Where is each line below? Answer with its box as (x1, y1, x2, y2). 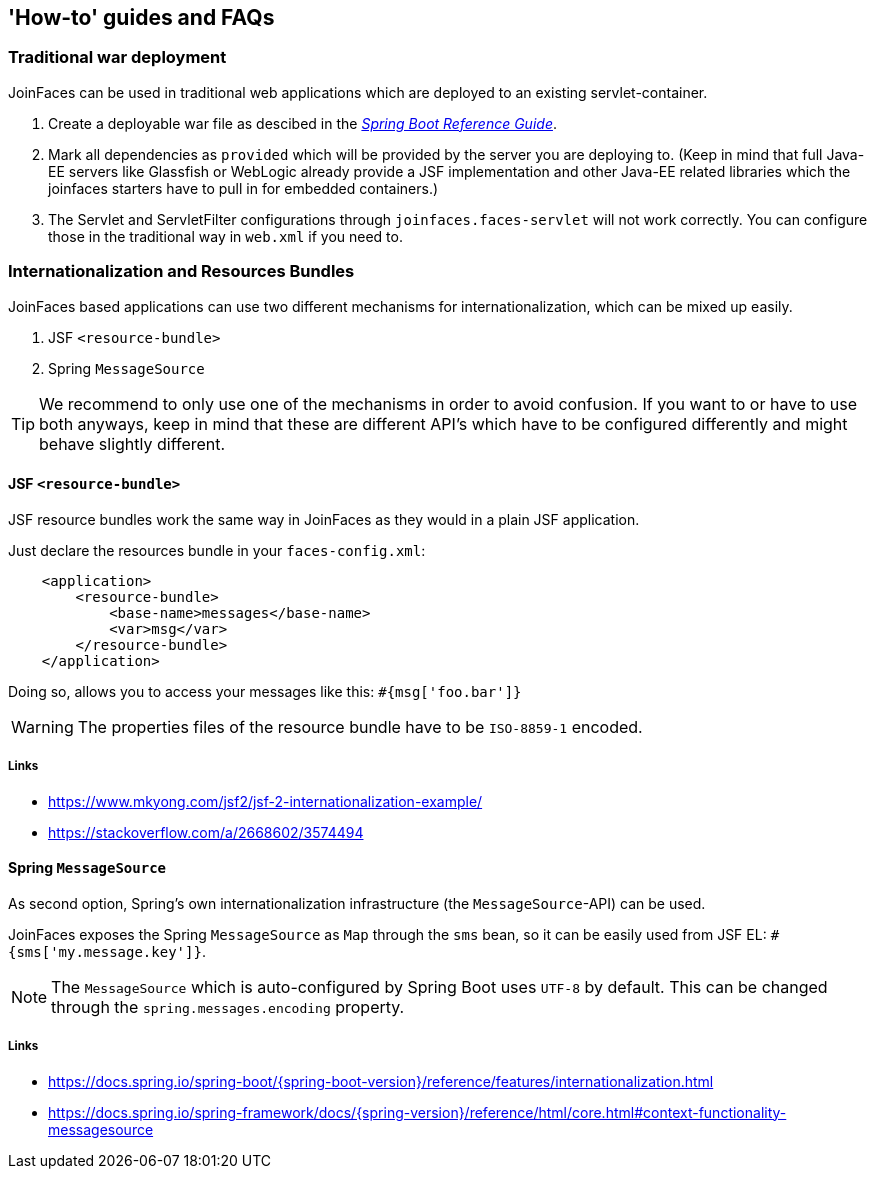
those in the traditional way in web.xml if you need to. (48, 227, 403, 245)
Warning (11, 716, 74, 737)
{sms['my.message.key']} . (8, 942, 206, 960)
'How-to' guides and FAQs (8, 5, 275, 30)
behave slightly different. (39, 433, 226, 454)
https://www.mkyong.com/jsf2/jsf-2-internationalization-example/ (48, 792, 483, 810)
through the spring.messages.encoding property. (51, 996, 405, 1017)
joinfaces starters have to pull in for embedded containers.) (48, 179, 439, 197)
